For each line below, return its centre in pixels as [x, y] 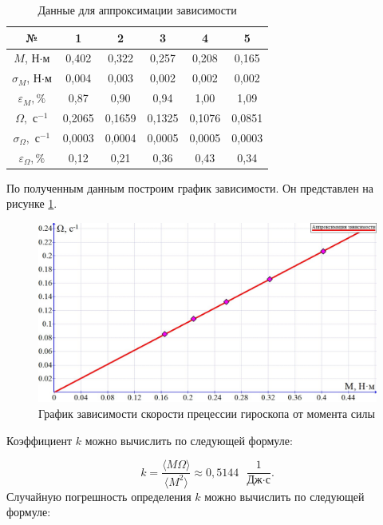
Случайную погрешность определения [99, 496]
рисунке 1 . [32, 203]
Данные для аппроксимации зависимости [137, 10]
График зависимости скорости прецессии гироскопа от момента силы [207, 413]
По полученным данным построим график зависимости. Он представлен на [190, 187]
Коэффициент [39, 440]
